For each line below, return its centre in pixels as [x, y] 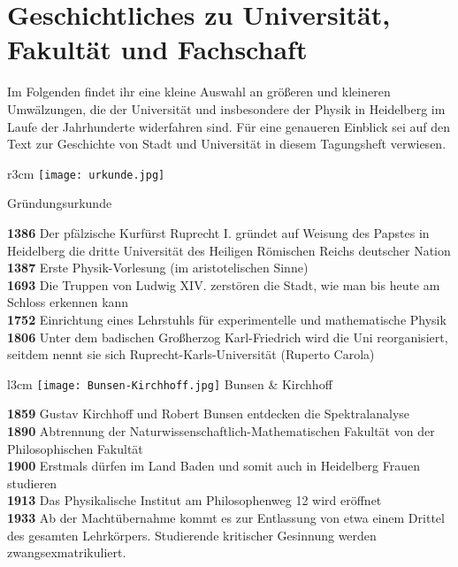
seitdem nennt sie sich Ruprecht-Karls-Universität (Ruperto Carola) [191, 354]
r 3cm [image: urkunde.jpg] [86, 173]
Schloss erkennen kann [68, 302]
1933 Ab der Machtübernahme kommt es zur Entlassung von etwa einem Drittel [226, 517]
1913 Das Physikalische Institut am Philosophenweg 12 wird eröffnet [195, 500]
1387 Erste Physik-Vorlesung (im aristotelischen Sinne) [158, 268]
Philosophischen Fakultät [75, 448]
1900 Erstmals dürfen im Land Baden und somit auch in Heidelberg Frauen [214, 466]
